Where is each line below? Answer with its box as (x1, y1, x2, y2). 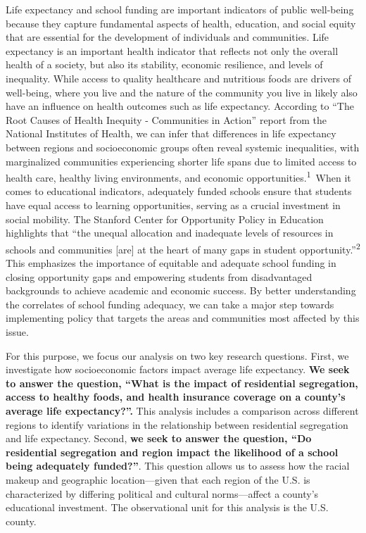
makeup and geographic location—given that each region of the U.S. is (6, 472, 310, 487)
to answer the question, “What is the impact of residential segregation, (6, 375, 358, 390)
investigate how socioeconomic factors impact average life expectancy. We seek (6, 362, 350, 377)
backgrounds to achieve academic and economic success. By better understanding (6, 283, 356, 298)
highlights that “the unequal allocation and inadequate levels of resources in (6, 225, 334, 240)
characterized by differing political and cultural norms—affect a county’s (6, 486, 319, 501)
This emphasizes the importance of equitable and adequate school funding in (6, 256, 336, 270)
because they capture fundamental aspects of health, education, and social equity (6, 15, 356, 30)
